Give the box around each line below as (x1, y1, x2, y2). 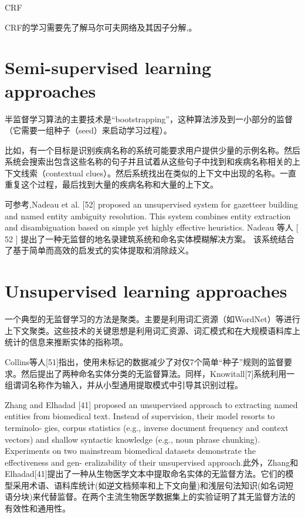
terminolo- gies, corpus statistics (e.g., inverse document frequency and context (5, 421, 289, 433)
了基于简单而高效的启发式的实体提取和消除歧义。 (5, 244, 194, 256)
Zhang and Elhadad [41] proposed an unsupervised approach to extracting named (5, 398, 298, 410)
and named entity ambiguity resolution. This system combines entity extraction (5, 209, 291, 222)
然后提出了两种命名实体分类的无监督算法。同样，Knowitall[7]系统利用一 (21, 367, 295, 379)
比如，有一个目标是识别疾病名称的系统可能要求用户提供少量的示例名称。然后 (5, 143, 300, 156)
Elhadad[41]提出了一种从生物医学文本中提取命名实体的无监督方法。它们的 (5, 467, 286, 480)
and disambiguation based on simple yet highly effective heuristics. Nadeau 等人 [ (5, 221, 299, 233)
